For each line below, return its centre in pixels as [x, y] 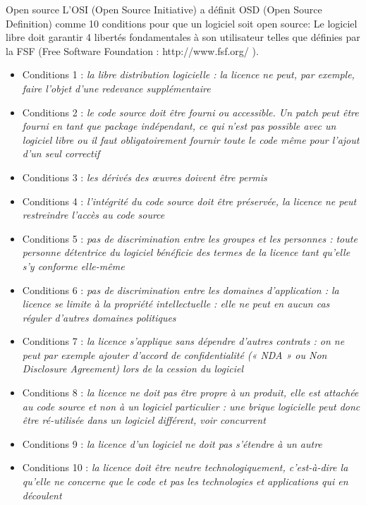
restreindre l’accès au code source [93, 215]
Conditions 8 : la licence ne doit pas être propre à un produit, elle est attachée [190, 393]
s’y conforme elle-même [73, 266]
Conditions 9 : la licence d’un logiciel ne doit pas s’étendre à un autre [172, 443]
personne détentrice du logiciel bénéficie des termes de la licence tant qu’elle [186, 252]
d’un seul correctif [61, 153]
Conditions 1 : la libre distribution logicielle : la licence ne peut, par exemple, [188, 74]
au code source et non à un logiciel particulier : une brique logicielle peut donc [191, 406]
